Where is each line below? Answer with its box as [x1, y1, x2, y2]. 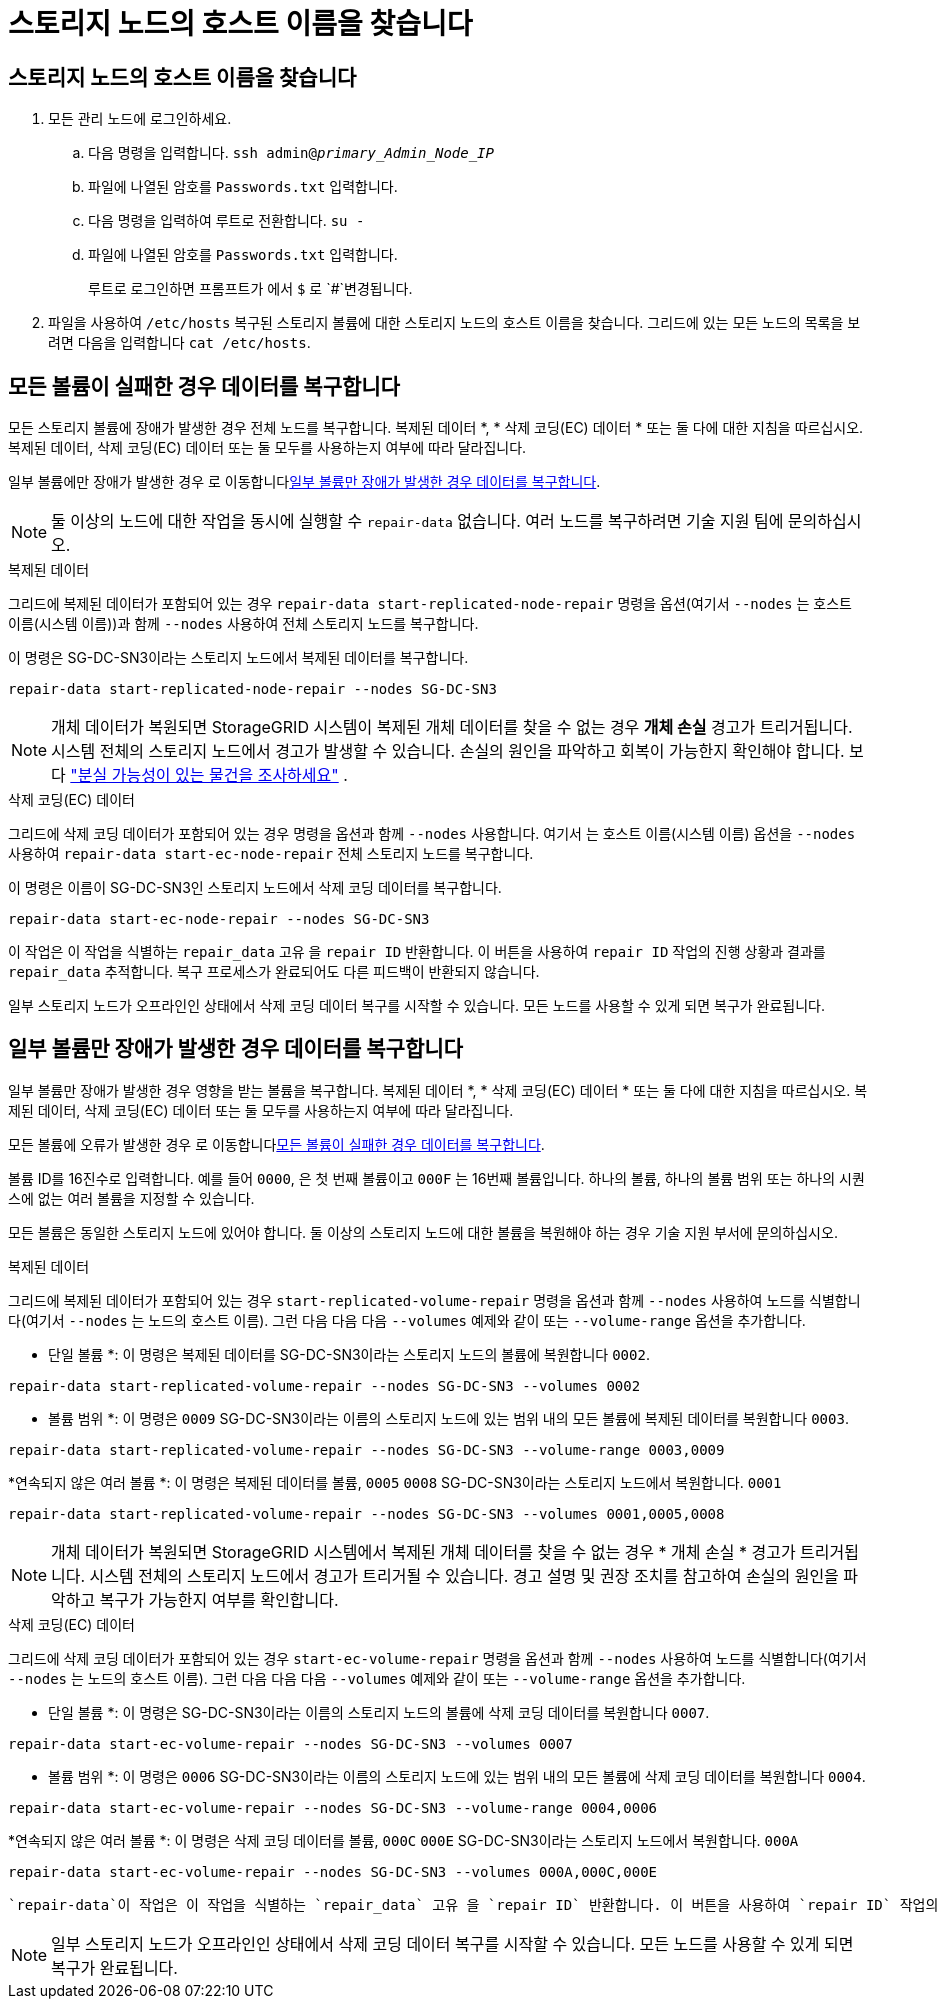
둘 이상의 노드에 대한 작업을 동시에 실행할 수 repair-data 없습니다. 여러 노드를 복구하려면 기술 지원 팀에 [51, 511, 784, 532]
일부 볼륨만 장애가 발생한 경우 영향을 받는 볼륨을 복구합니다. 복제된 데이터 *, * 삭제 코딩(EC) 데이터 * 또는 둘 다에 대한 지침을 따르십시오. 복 [8, 1081, 868, 1099]
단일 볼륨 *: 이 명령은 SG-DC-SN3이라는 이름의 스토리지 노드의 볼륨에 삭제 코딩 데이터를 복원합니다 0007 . [48, 1703, 710, 1721]
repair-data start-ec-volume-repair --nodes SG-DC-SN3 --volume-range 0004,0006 [8, 1799, 658, 1816]
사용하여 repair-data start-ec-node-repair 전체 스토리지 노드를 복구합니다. [8, 845, 534, 863]
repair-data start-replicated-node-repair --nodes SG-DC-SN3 [8, 681, 497, 698]
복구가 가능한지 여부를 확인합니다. [99, 1589, 339, 1610]
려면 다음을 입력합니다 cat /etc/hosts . [48, 334, 311, 352]
